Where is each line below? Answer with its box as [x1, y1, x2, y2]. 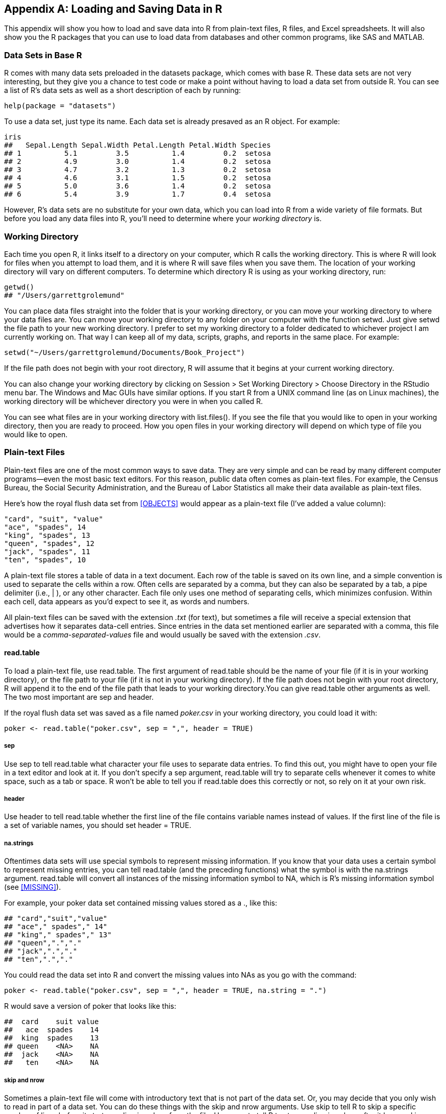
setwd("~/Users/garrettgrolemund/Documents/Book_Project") [4, 348, 245, 357]
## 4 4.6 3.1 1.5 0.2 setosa [4, 174, 271, 182]
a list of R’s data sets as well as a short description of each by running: [4, 86, 241, 95]
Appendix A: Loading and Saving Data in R [4, 3, 222, 15]
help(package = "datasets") [4, 102, 116, 110]
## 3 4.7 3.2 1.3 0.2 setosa [4, 165, 271, 174]
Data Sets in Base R [4, 50, 82, 60]
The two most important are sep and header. [4, 692, 154, 701]
